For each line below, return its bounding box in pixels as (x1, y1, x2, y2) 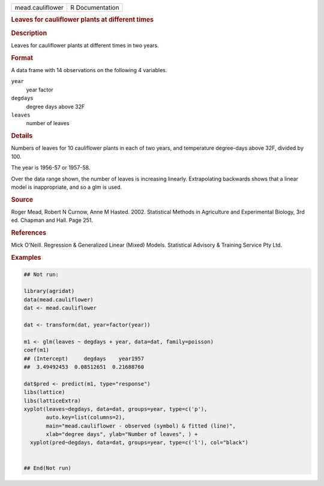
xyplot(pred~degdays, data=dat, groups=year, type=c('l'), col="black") (30, 439, 249, 446)
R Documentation (70, 4, 119, 11)
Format (11, 54, 33, 62)
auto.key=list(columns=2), (46, 414, 125, 421)
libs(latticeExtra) (23, 397, 81, 404)
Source (11, 195, 34, 204)
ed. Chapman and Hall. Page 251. (11, 217, 93, 224)
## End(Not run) (23, 464, 72, 472)
